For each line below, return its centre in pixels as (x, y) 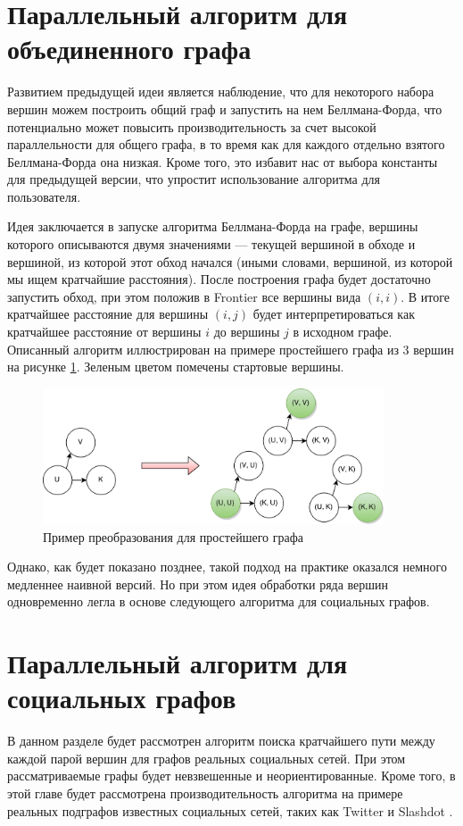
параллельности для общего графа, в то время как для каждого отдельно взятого (226, 144)
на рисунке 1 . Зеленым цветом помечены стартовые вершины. (176, 367)
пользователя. (44, 196)
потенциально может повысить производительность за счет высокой (192, 126)
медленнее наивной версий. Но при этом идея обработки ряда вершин (198, 584)
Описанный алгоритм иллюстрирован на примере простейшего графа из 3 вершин (231, 349)
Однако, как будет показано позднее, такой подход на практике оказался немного (227, 567)
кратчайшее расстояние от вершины (104, 332)
